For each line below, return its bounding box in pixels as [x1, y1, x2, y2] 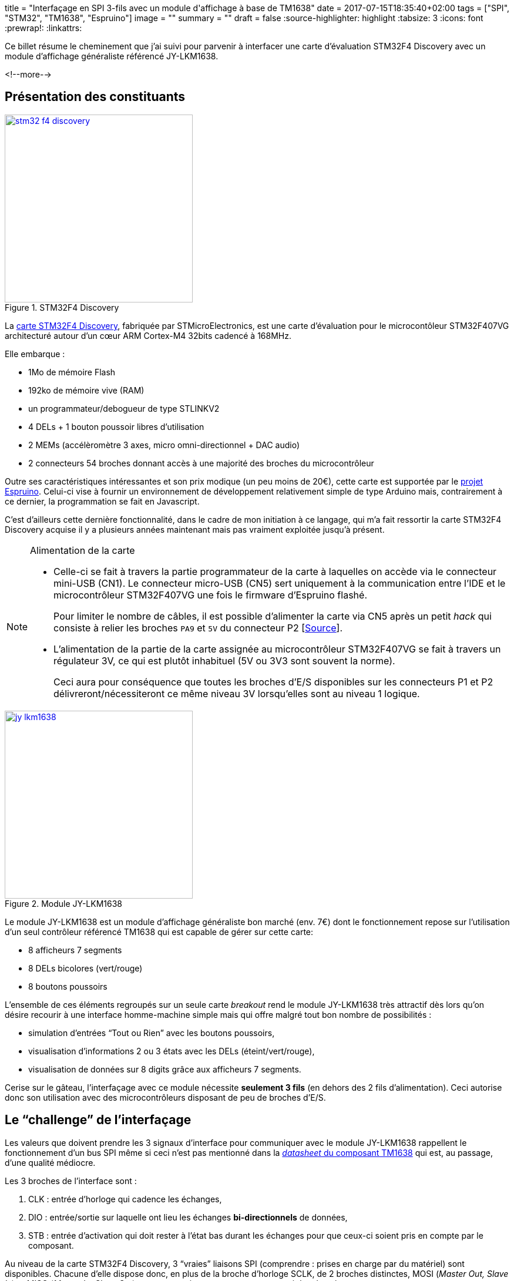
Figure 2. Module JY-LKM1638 [5, 898, 123, 909]
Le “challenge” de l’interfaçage [5, 1112, 192, 1128]
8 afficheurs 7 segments [28, 944, 122, 955]
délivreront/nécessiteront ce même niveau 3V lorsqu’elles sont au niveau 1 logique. [53, 687, 420, 700]
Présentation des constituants [5, 89, 186, 105]
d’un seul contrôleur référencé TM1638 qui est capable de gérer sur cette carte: [5, 926, 314, 937]
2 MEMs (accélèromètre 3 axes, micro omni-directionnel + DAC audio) [28, 439, 300, 450]
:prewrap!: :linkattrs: [5, 23, 82, 33]
